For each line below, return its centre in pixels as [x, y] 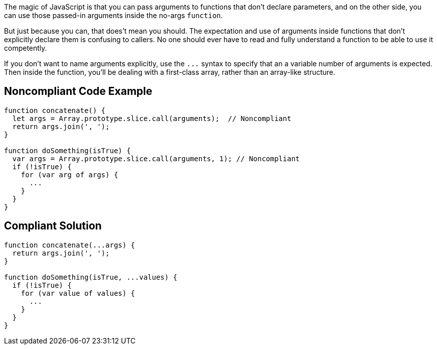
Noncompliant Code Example [78, 91]
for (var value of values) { [78, 293]
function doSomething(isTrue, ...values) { [91, 277]
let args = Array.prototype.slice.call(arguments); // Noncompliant [152, 118]
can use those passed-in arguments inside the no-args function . [114, 15]
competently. [26, 48]
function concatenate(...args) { [70, 245]
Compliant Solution [53, 226]
